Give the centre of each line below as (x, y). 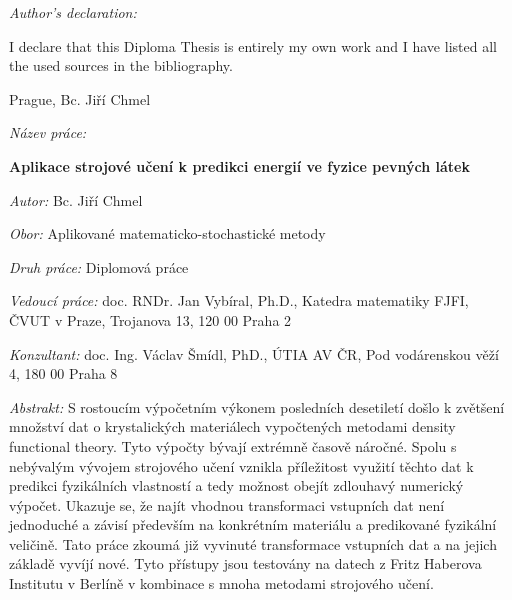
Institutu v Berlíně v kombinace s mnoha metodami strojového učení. (221, 583)
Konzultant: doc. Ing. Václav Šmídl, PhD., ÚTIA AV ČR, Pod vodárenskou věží (254, 353)
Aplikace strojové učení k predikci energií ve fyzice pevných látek (239, 165)
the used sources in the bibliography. (121, 65)
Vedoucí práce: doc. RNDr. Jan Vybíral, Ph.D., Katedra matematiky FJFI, (239, 300)
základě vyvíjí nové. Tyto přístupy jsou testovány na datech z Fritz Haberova (245, 563)
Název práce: (48, 132)
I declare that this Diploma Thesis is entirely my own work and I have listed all (253, 45)
